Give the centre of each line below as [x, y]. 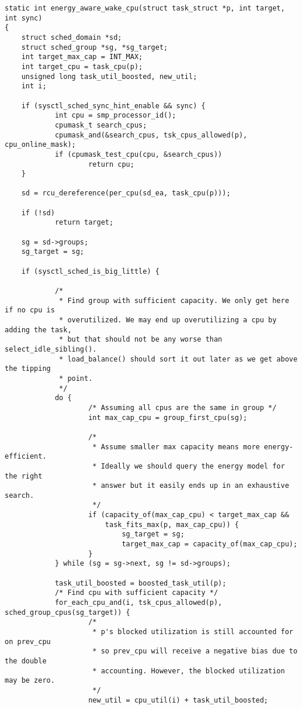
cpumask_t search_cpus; [101, 125]
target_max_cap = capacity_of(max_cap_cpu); [210, 544]
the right [24, 476]
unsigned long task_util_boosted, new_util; [109, 76]
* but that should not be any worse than [141, 340]
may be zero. [30, 681]
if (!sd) [38, 213]
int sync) [24, 18]
